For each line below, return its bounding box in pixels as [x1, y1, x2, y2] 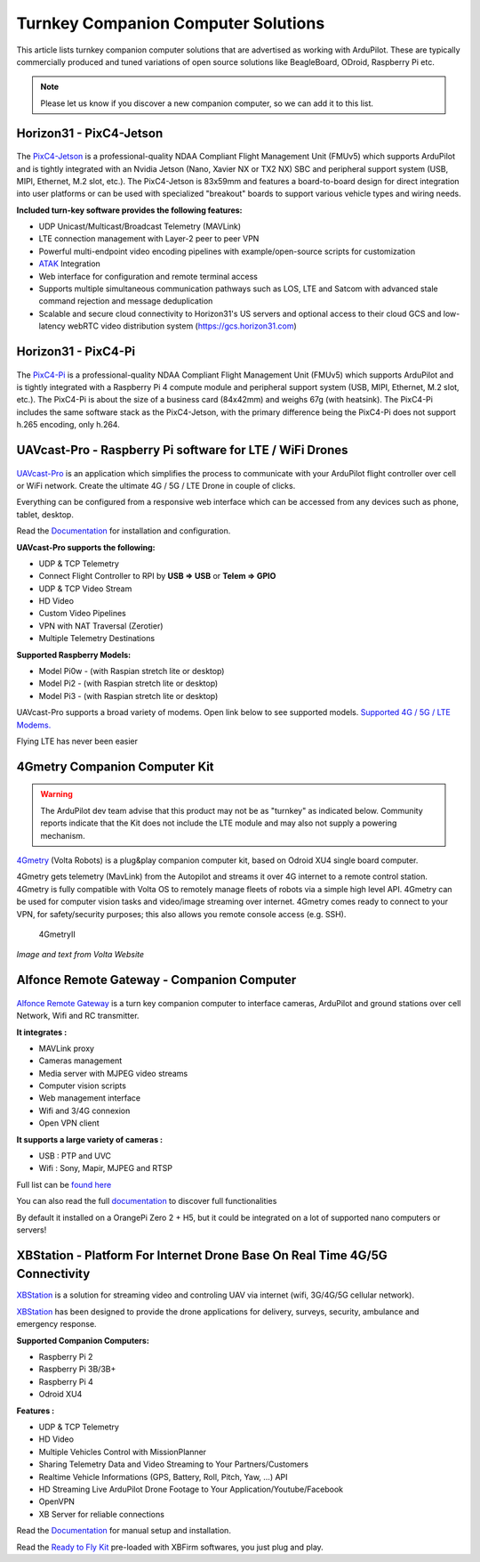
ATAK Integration [38, 258, 101, 269]
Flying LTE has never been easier [16, 736, 138, 746]
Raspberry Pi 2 [38, 1352, 93, 1363]
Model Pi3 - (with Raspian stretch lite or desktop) [38, 690, 219, 701]
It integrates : [16, 1027, 68, 1037]
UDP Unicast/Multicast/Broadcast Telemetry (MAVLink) [38, 221, 242, 232]
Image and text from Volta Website [16, 949, 145, 960]
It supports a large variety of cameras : [16, 1134, 164, 1144]
